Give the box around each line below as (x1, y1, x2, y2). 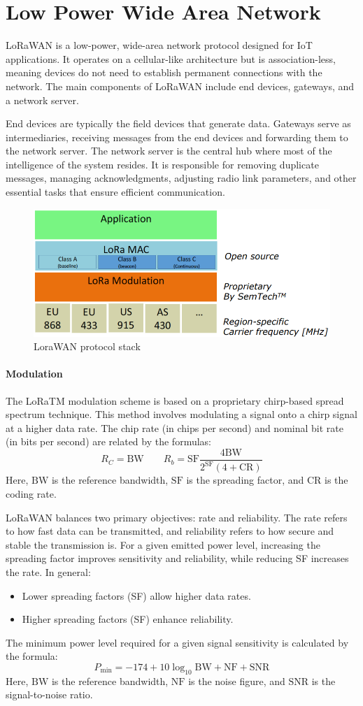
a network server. (6, 92, 79, 107)
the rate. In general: (6, 564, 91, 579)
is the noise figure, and (188, 673, 285, 688)
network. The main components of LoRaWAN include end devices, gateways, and (6, 78, 355, 93)
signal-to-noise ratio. (6, 687, 93, 702)
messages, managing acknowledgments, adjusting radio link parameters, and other (6, 171, 357, 185)
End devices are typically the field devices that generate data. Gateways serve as (6, 116, 351, 131)
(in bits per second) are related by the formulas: (6, 434, 211, 449)
